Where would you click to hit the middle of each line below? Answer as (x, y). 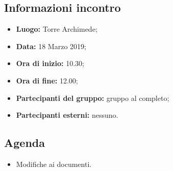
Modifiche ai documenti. (54, 164)
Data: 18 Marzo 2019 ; (51, 46)
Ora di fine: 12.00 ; (47, 80)
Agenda (24, 143)
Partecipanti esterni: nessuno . (67, 115)
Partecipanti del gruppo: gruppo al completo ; (93, 98)
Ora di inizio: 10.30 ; (50, 63)
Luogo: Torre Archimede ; (57, 29)
